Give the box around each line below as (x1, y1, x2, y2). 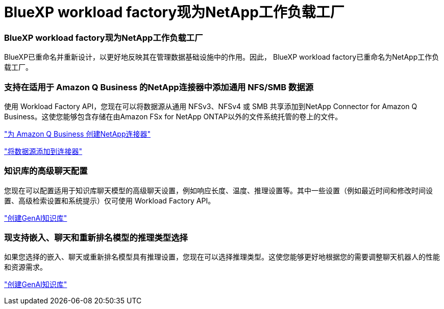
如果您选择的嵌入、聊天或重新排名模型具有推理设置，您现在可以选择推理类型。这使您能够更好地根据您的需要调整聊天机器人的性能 (4, 252, 440, 262)
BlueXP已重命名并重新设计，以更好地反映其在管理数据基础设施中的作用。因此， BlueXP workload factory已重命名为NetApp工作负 (4, 53, 439, 62)
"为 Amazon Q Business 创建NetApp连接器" (4, 129, 151, 138)
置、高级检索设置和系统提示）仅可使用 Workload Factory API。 (4, 196, 215, 205)
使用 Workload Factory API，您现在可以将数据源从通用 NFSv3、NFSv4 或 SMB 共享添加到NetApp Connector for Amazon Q (4, 101, 417, 111)
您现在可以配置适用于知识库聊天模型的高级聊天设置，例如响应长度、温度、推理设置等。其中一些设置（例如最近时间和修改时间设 (4, 186, 433, 195)
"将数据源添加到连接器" (4, 146, 83, 156)
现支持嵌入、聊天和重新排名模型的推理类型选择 (4, 233, 188, 243)
